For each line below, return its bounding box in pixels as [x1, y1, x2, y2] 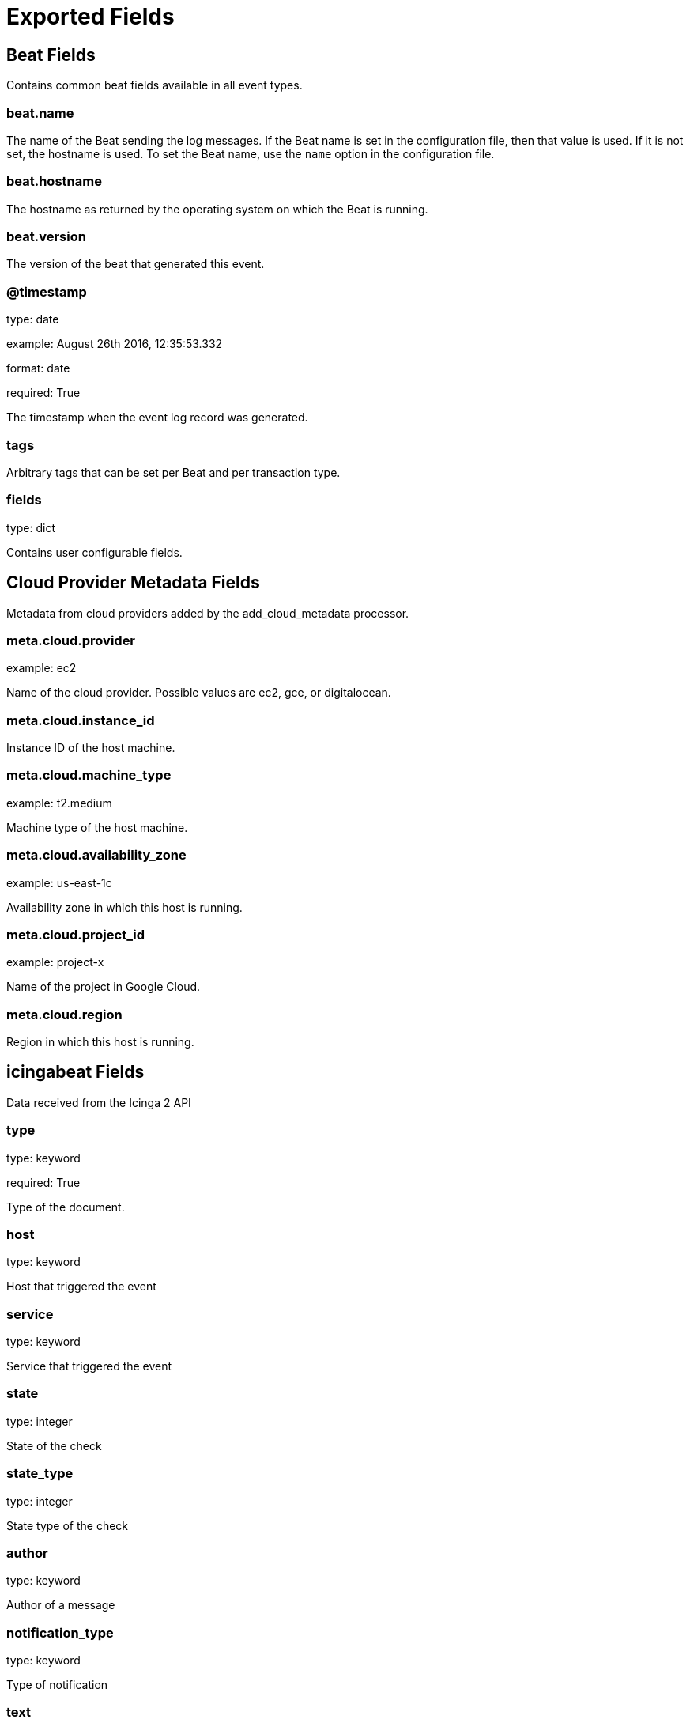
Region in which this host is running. [6, 1035, 194, 1049]
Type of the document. [6, 1200, 125, 1214]
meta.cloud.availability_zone [6, 847, 187, 863]
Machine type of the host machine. [6, 820, 188, 834]
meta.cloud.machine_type [6, 767, 172, 784]
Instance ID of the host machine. [6, 741, 175, 755]
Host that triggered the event [6, 1279, 156, 1294]
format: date [6, 361, 70, 376]
